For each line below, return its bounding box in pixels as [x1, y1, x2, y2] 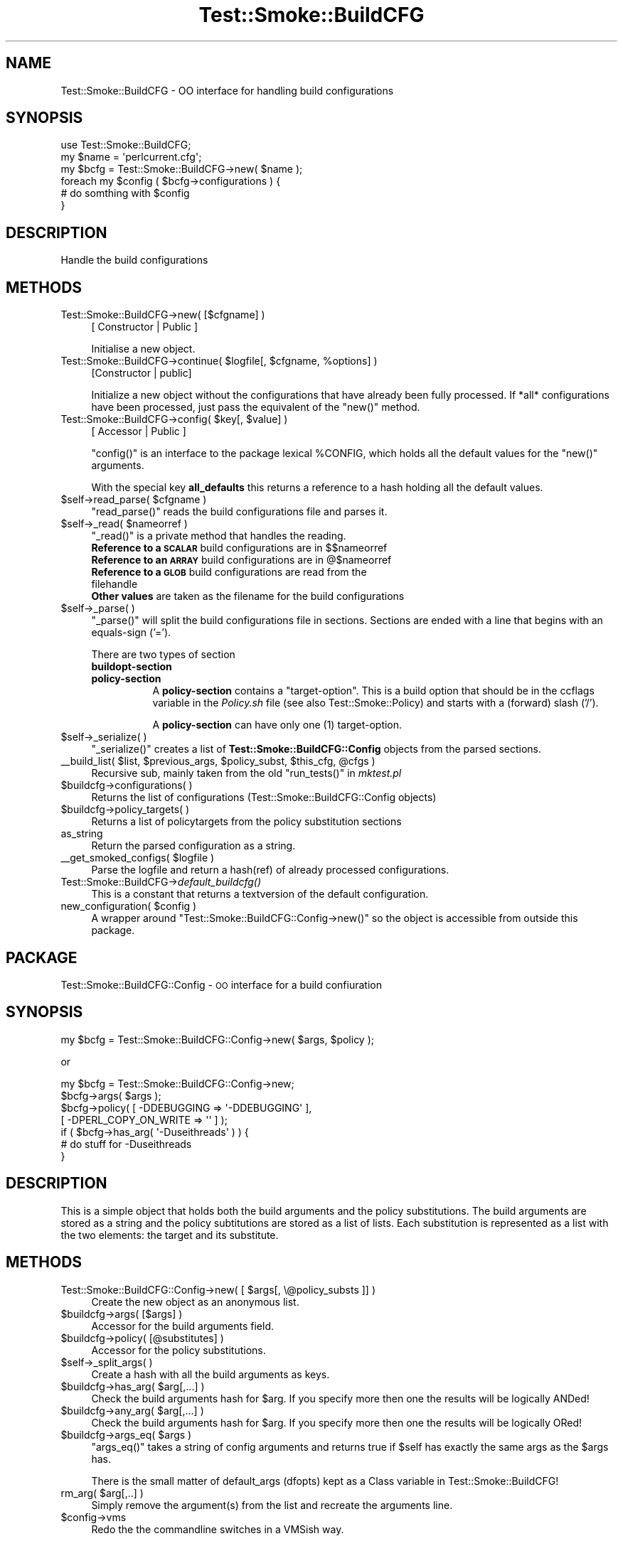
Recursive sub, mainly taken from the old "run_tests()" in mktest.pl [91, 767, 402, 780]
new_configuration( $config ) [60, 900, 197, 913]
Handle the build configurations [60, 254, 208, 267]
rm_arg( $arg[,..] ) [60, 1486, 144, 1499]
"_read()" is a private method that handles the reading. [91, 530, 346, 542]
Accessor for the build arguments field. [91, 1319, 275, 1332]
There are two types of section [91, 648, 235, 661]
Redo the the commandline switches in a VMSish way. [91, 1523, 344, 1535]
